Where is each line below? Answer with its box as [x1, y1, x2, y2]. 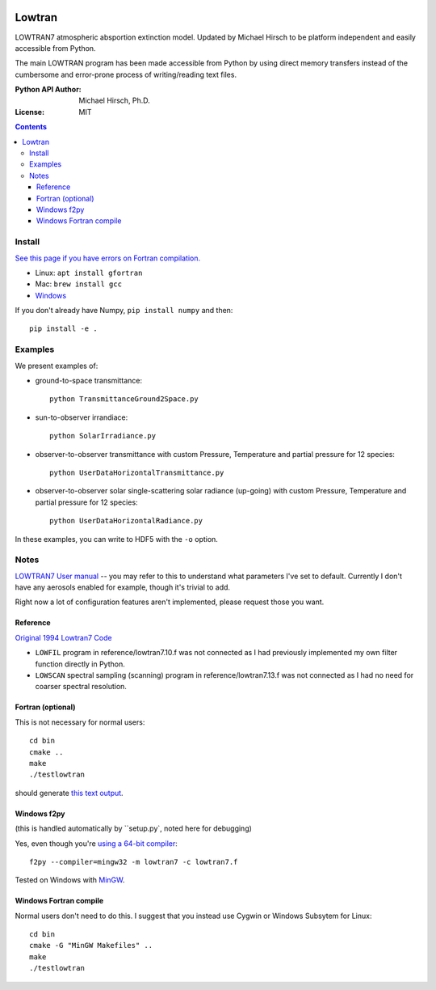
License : [15, 107, 44, 116]
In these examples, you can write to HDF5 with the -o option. [15, 534, 218, 544]
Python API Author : [15, 85, 82, 95]
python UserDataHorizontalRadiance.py [49, 516, 203, 526]
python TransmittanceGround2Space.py [49, 395, 199, 404]
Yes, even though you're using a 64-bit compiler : [15, 838, 178, 848]
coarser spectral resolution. [35, 682, 127, 692]
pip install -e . [29, 324, 98, 333]
